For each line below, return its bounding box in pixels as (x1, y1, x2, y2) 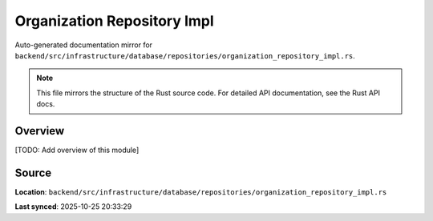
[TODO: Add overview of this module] (14, 145, 140, 155)
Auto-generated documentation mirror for (14, 40, 152, 50)
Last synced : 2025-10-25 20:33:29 (14, 202, 132, 211)
